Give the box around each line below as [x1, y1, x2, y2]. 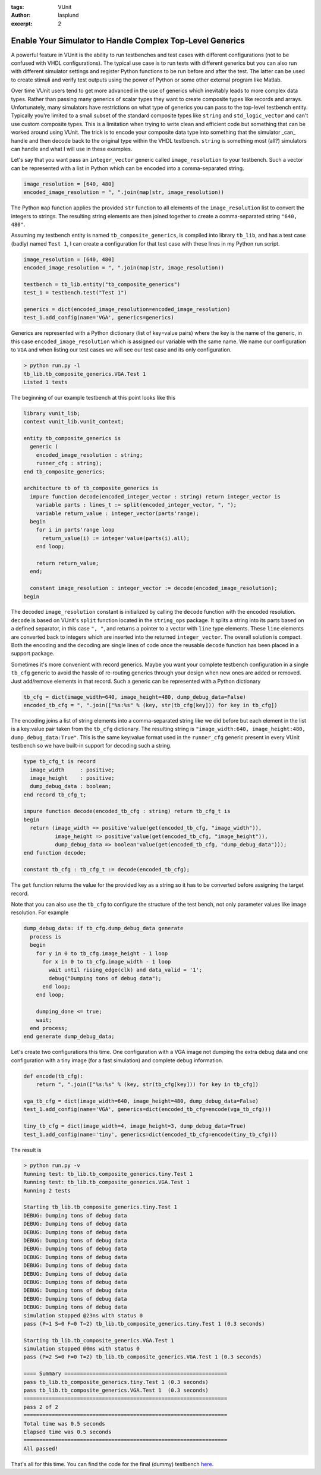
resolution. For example [11, 909, 69, 916]
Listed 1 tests [23, 378, 68, 385]
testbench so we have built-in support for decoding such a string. [11, 742, 172, 749]
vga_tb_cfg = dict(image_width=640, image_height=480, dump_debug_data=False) [23, 1097, 259, 1104]
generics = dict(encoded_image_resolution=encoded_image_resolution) [23, 306, 231, 313]
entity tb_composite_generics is [23, 435, 121, 442]
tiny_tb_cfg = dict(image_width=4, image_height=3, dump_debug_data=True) [23, 1123, 247, 1129]
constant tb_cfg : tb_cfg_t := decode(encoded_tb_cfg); [23, 866, 190, 873]
